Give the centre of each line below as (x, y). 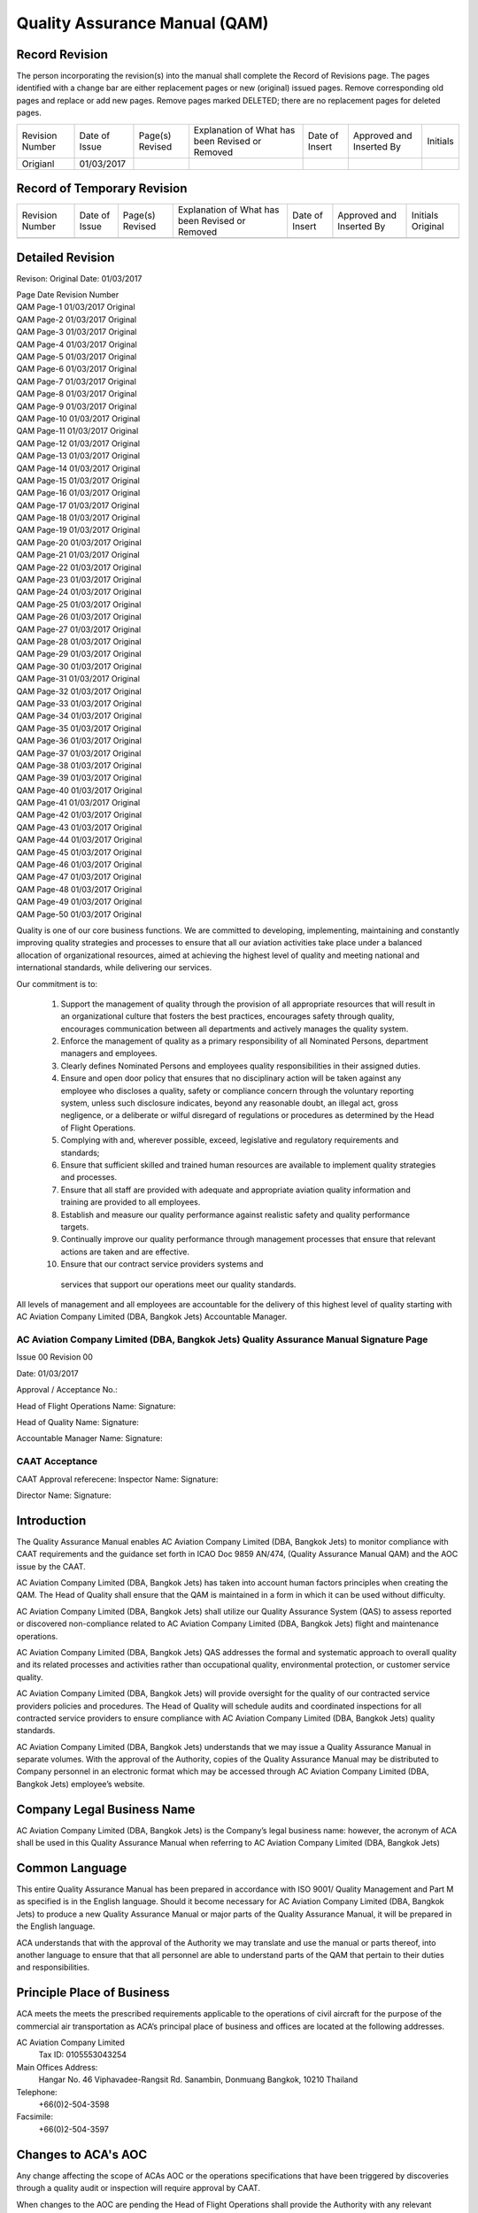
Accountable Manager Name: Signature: (89, 1438)
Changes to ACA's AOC (82, 2154)
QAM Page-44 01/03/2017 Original (79, 840)
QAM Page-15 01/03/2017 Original (78, 480)
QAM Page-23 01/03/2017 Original (79, 580)
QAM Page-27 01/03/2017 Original (79, 629)
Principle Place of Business (93, 1993)
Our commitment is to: (57, 983)
